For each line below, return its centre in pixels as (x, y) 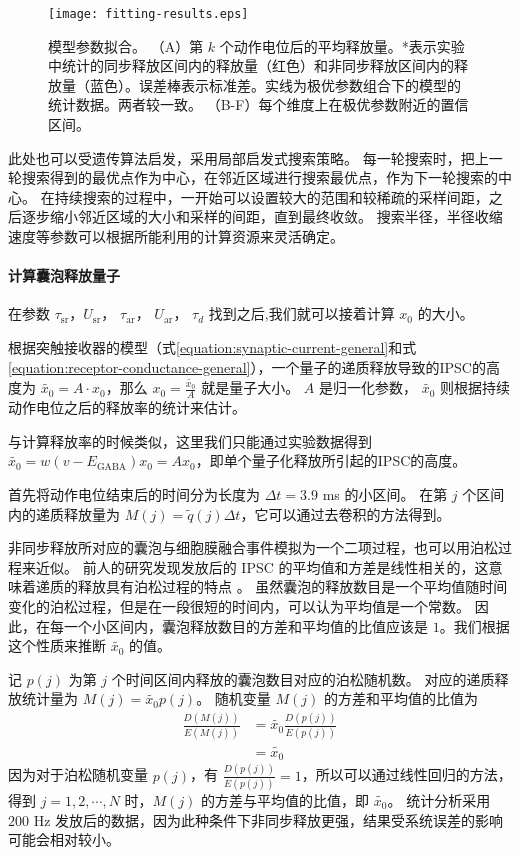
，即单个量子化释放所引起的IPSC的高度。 (331, 460)
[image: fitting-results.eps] (148, 14)
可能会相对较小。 (64, 839)
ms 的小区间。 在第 (385, 494)
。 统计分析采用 (439, 799)
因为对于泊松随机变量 (78, 774)
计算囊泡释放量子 (64, 275)
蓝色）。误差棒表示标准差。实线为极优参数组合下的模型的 (275, 84)
